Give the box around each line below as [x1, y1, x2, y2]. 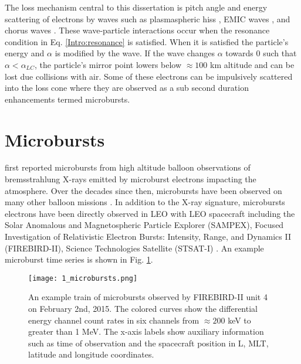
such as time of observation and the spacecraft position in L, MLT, [28, 336, 269, 349]
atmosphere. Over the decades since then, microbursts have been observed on [5, 184, 282, 196]
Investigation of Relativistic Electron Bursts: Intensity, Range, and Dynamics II [5, 230, 292, 243]
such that [263, 47, 297, 59]
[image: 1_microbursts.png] [28, 274, 138, 283]
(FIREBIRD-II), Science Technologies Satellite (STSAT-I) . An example [5, 241, 264, 254]
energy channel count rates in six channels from [28, 314, 199, 326]
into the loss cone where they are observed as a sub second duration [5, 81, 249, 94]
